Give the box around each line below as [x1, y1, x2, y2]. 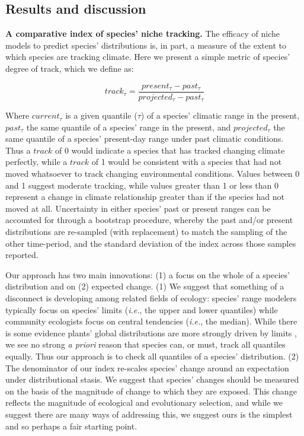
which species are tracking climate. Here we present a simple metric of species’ [5, 50, 290, 63]
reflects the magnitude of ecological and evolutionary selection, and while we [5, 396, 283, 409]
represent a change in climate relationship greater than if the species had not [5, 190, 285, 203]
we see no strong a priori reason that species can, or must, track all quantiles [5, 338, 286, 351]
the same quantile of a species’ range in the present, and [26, 120, 231, 133]
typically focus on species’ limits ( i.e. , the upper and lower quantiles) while [5, 303, 278, 316]
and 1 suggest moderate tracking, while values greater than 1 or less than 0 [5, 179, 279, 191]
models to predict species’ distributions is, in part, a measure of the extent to [5, 39, 286, 51]
